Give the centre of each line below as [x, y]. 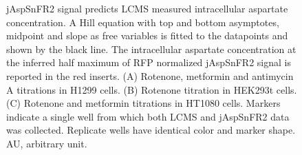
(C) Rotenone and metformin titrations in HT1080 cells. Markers [143, 103]
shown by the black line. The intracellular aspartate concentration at [151, 49]
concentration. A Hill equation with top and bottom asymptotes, [143, 22]
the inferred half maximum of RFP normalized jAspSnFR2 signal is [149, 62]
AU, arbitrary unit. [47, 143]
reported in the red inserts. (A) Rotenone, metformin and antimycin [150, 75]
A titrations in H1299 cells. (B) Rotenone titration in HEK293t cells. [152, 89]
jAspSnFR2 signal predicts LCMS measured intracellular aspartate [147, 8]
